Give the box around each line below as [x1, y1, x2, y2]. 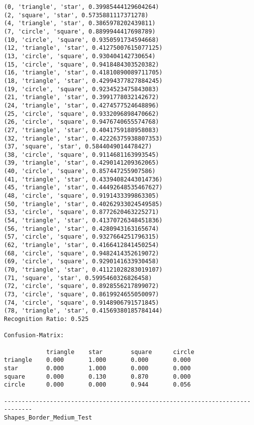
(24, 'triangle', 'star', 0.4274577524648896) [4, 102, 159, 109]
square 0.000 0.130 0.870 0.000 [4, 373, 191, 380]
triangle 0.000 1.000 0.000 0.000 [4, 356, 191, 364]
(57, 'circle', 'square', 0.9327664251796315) [4, 233, 159, 241]
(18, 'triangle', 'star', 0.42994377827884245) [4, 77, 163, 84]
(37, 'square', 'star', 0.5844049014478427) [4, 143, 152, 150]
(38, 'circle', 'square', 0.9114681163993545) [4, 151, 159, 158]
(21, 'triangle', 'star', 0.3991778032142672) [4, 94, 159, 101]
